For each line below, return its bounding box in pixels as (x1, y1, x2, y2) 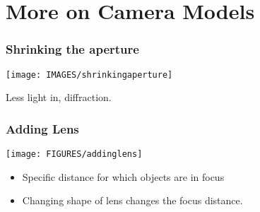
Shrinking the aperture (6, 40, 139, 58)
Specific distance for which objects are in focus (22, 169, 225, 184)
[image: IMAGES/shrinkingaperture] (6, 69, 173, 80)
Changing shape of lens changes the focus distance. (22, 193, 243, 208)
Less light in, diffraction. (6, 90, 112, 105)
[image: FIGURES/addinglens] (6, 149, 143, 160)
